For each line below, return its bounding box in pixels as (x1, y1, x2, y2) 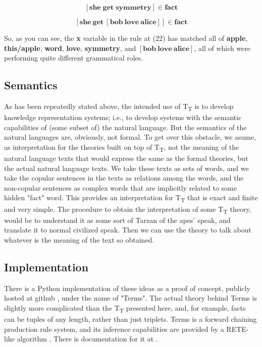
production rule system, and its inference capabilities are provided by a (4, 323, 224, 334)
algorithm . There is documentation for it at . (17, 333, 158, 344)
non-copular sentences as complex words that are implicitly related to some (4, 182, 237, 193)
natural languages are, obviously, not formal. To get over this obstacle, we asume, (4, 132, 256, 142)
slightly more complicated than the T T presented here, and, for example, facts (4, 302, 246, 314)
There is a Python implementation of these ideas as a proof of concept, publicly (4, 282, 250, 293)
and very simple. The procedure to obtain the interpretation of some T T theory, (4, 203, 251, 215)
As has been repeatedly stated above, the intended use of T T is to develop (4, 100, 234, 112)
